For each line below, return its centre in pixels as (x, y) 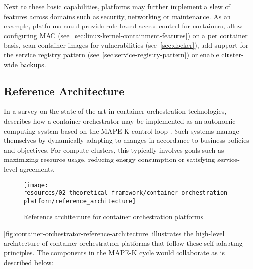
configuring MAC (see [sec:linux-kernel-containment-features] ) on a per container (126, 35)
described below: (29, 262)
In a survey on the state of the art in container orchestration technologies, (115, 111)
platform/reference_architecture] (80, 201)
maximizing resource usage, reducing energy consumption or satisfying (110, 159)
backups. (33, 64)
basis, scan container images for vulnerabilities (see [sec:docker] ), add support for (126, 45)
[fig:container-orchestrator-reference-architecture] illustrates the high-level (114, 233)
